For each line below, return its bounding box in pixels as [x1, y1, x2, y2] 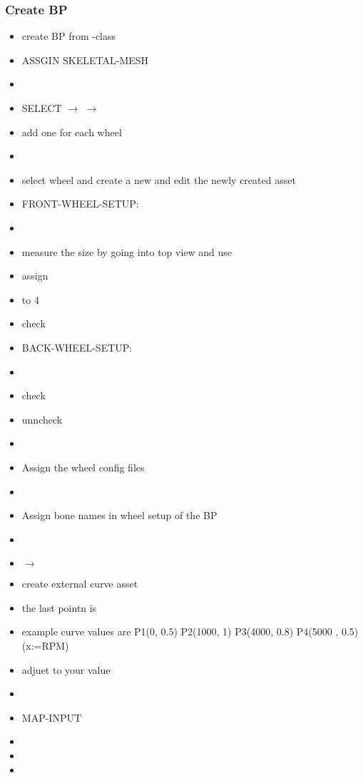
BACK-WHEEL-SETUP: [21, 339, 133, 354]
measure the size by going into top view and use [21, 244, 232, 259]
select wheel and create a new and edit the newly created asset [21, 172, 296, 187]
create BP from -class [21, 29, 116, 43]
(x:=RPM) [21, 638, 69, 653]
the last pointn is [21, 600, 97, 615]
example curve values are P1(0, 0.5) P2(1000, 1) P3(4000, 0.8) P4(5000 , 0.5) [21, 624, 359, 639]
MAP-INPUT [21, 710, 82, 725]
